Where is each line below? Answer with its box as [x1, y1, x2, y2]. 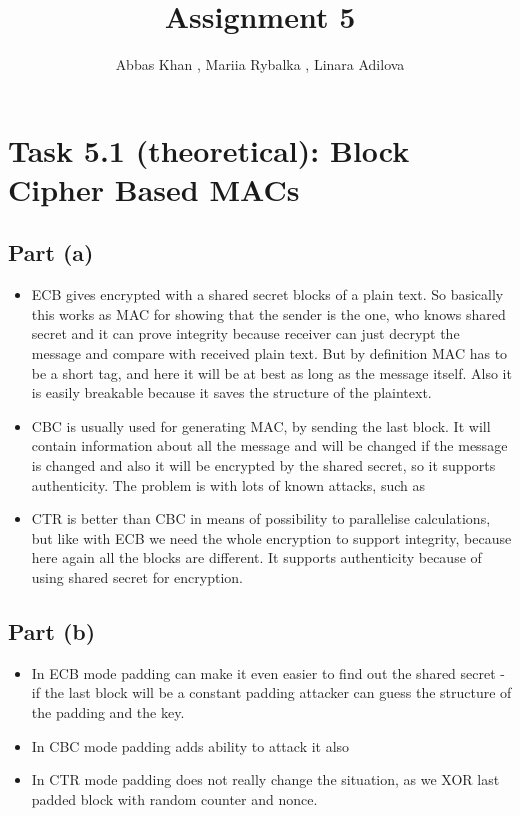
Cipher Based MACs [8, 168, 300, 209]
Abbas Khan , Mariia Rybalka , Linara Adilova [115, 54, 405, 75]
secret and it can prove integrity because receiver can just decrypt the [31, 323, 460, 344]
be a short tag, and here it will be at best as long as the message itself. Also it [31, 362, 512, 383]
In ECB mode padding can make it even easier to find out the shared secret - [31, 662, 505, 683]
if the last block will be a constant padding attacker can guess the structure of [31, 682, 512, 703]
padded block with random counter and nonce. [31, 788, 318, 809]
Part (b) [8, 616, 96, 646]
